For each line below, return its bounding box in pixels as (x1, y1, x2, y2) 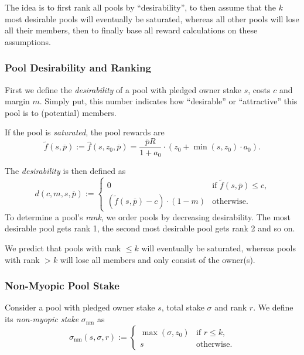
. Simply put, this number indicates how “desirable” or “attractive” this (39, 95, 298, 107)
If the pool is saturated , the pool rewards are (5, 126, 165, 138)
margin (5, 95, 30, 107)
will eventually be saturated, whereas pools (141, 242, 296, 254)
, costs (248, 83, 271, 95)
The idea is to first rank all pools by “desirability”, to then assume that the (5, 1, 276, 13)
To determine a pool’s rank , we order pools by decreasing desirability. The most (5, 210, 291, 223)
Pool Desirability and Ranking (5, 60, 151, 75)
